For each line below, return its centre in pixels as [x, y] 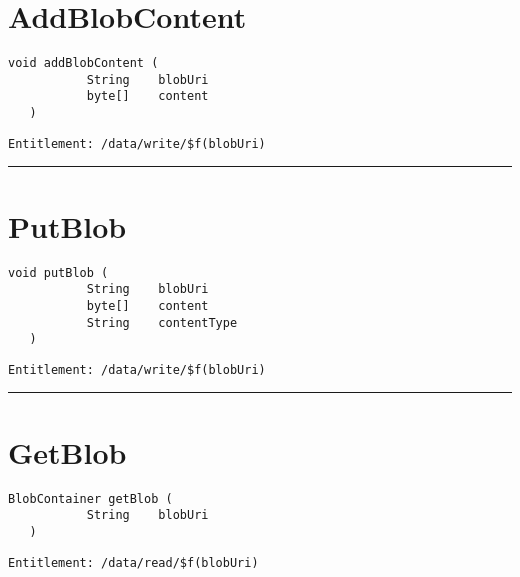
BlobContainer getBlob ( [90, 498]
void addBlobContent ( [83, 63]
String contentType [162, 322]
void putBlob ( [58, 272]
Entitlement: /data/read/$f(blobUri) [133, 562]
